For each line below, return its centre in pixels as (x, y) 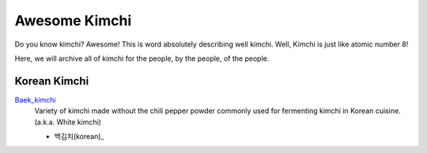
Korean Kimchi (52, 81)
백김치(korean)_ (79, 136)
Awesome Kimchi (73, 21)
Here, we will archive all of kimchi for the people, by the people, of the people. (142, 58)
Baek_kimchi (35, 99)
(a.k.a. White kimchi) (68, 121)
